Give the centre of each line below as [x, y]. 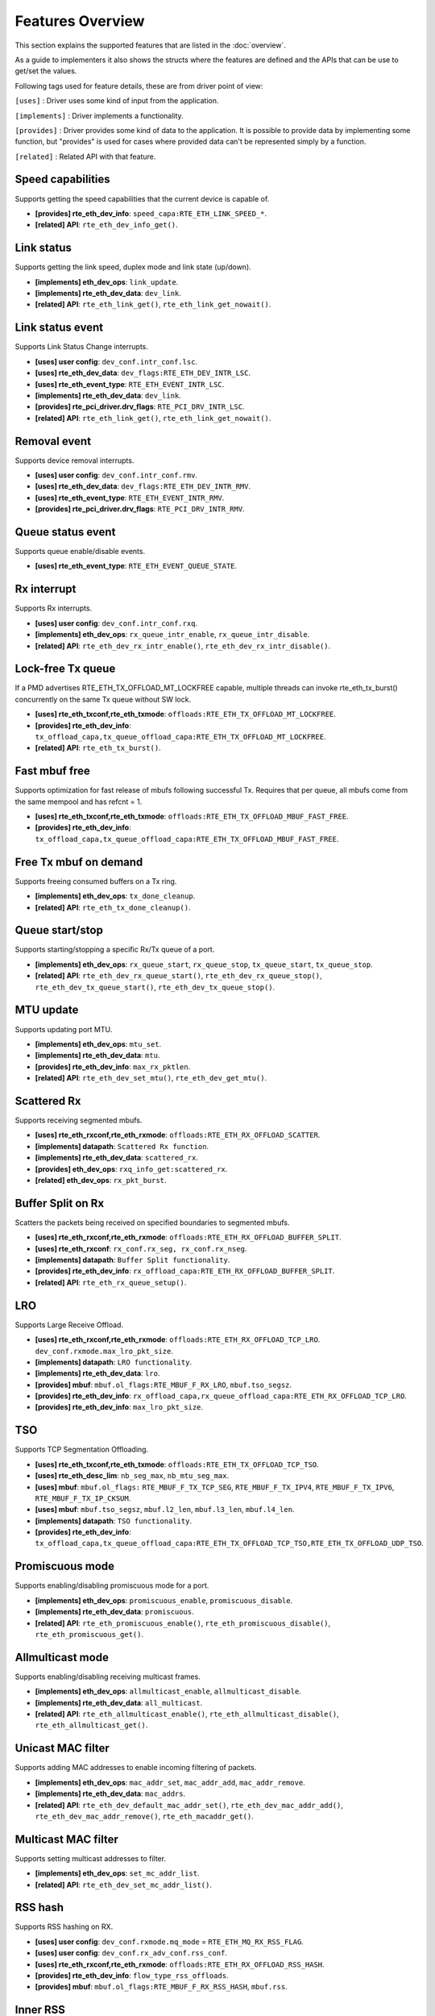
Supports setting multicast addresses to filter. [91, 1858]
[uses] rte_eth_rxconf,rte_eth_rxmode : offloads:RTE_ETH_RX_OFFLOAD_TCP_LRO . [178, 1339]
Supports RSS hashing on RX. [64, 1926]
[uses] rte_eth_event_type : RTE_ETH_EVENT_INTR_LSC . [130, 384]
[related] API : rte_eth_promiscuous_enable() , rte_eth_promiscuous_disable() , [183, 1623]
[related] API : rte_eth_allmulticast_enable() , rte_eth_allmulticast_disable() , [187, 1714]
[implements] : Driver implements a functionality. [99, 115]
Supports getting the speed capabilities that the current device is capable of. [142, 198]
